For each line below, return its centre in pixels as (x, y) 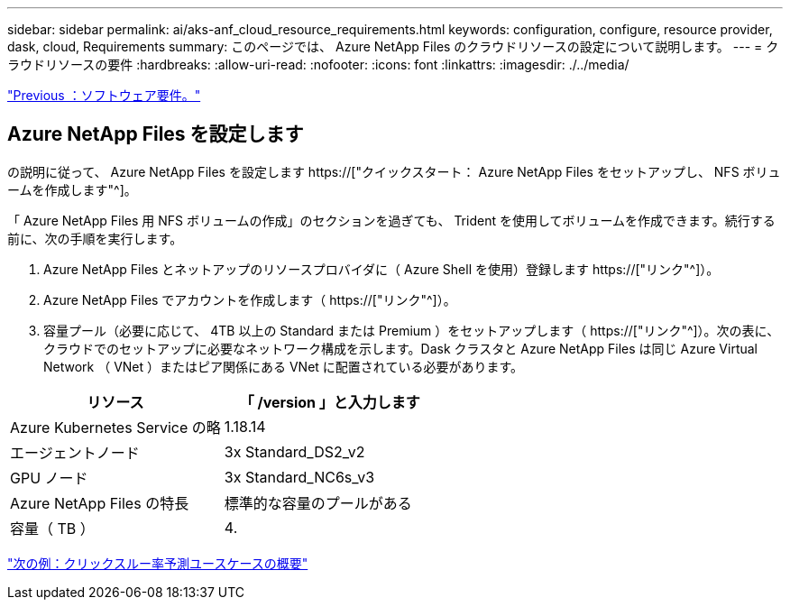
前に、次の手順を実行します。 (95, 238)
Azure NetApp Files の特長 (100, 503)
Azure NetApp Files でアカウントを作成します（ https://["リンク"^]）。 (250, 299)
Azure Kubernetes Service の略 (115, 427)
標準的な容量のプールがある (318, 503)
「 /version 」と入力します (330, 402)
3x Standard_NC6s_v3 (299, 477)
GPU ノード (49, 478)
